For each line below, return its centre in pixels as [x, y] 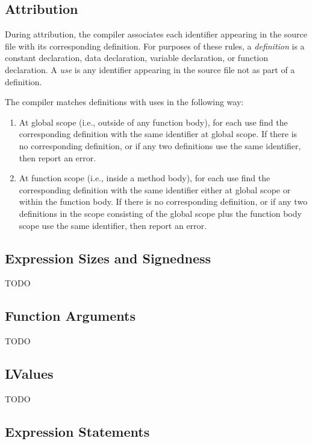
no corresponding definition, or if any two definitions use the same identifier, [160, 145]
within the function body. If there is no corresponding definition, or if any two [163, 201]
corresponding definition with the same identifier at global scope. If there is [158, 134]
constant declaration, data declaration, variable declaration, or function [137, 58]
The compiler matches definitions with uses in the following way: [124, 102]
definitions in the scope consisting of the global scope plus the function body [160, 213]
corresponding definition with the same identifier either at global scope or [155, 189]
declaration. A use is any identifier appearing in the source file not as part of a [150, 69]
